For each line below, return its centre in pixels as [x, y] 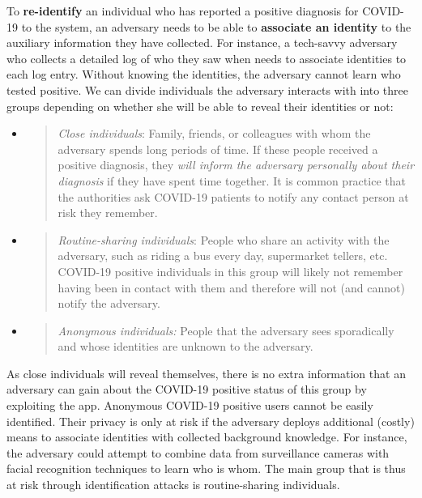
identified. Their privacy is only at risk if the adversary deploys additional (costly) [211, 421]
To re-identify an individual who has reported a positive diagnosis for [183, 11]
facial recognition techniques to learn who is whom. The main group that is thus [206, 468]
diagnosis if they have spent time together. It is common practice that [232, 180]
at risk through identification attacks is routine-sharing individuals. [173, 485]
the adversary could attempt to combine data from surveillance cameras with [198, 452]
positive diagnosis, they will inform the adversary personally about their [236, 165]
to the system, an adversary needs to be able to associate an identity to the [216, 26]
